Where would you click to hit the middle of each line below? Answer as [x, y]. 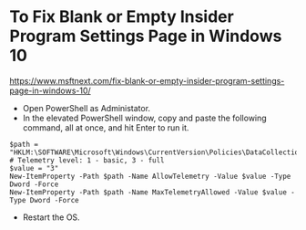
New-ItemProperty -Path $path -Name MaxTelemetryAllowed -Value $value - [153, 192]
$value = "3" [34, 168]
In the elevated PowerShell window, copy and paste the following [144, 118]
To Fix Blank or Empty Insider [122, 17]
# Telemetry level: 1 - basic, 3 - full [87, 160]
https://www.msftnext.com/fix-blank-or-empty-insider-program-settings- [147, 80]
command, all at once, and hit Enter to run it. [106, 127]
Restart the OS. [51, 217]
